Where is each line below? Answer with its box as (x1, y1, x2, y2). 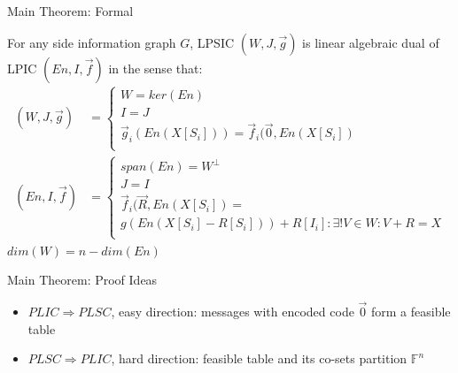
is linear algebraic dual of (302, 33, 439, 51)
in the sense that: (108, 58, 203, 77)
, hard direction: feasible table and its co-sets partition (111, 349, 408, 368)
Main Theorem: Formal (7, 2, 134, 19)
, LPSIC (190, 33, 235, 51)
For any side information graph (7, 33, 176, 51)
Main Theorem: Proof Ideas (7, 270, 158, 289)
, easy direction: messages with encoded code (111, 302, 354, 321)
